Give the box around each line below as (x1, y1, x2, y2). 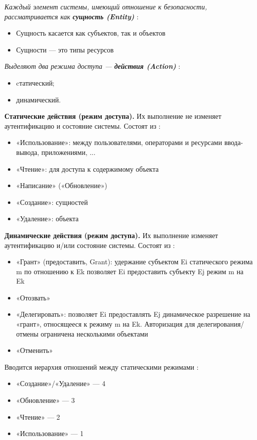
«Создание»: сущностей (16, 196, 88, 207)
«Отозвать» (16, 292, 50, 302)
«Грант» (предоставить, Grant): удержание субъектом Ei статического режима (16, 256, 253, 267)
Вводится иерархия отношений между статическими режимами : (4, 361, 199, 372)
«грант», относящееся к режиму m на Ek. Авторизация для (16, 319, 195, 329)
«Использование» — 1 (16, 428, 84, 439)
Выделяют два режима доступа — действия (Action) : (4, 61, 180, 71)
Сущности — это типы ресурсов (16, 44, 114, 54)
